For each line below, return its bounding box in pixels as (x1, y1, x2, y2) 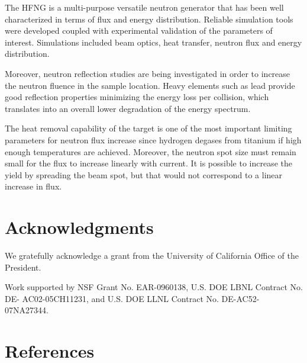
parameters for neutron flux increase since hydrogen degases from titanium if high (5, 133, 302, 146)
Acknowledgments (5, 215, 154, 239)
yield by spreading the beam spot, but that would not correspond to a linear (5, 168, 283, 181)
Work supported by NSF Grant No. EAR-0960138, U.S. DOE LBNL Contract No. (5, 281, 303, 293)
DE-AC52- (221, 292, 260, 304)
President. (5, 261, 41, 273)
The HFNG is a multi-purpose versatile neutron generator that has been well (5, 1, 284, 13)
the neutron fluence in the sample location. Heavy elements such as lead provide (5, 79, 295, 91)
